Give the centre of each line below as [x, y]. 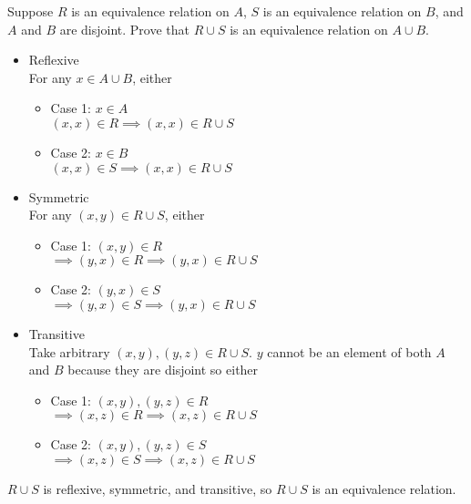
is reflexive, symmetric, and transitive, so [158, 488]
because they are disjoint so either [163, 370]
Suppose [31, 11]
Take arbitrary [69, 351]
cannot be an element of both [349, 351]
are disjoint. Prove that [125, 29]
